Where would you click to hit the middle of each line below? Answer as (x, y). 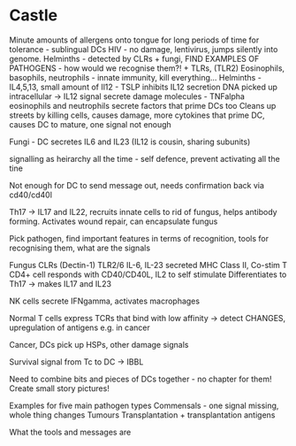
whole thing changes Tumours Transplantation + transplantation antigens (142, 415)
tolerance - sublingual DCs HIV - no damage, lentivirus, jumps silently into (144, 49)
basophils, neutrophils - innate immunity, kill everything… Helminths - (136, 77)
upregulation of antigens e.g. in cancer (80, 327)
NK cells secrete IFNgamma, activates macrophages (105, 301)
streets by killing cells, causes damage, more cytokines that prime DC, (137, 115)
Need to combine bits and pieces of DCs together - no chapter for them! (140, 379)
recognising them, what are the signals (80, 248)
